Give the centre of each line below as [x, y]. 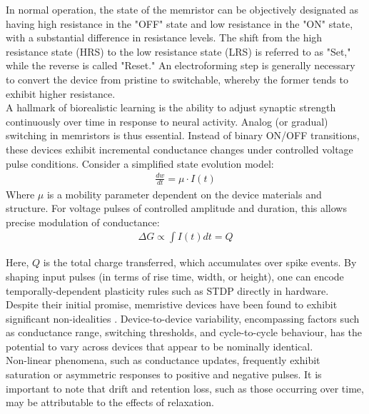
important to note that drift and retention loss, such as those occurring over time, [185, 388]
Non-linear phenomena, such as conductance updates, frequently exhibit [163, 360]
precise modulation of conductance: [83, 222]
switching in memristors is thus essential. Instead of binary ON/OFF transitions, [183, 135]
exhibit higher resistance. [61, 93]
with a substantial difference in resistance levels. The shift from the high [164, 37]
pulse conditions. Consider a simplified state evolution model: [140, 163]
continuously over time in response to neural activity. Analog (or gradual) [167, 121]
